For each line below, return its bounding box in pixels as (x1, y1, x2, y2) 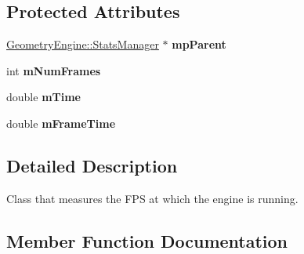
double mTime (6, 89, 81, 105)
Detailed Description (6, 153, 178, 177)
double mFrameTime (6, 114, 116, 131)
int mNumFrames (6, 62, 101, 78)
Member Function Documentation (6, 228, 288, 252)
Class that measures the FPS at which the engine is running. (6, 190, 299, 206)
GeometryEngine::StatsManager (6, 36, 159, 53)
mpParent (172, 36, 226, 53)
